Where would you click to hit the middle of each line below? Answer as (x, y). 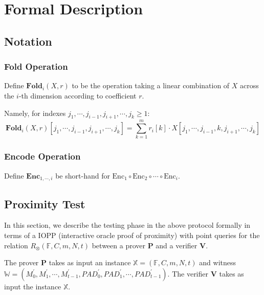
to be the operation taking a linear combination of (151, 85)
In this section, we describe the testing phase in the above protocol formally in (127, 225)
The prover (21, 262)
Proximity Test (45, 203)
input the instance (33, 286)
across (249, 85)
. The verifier (188, 273)
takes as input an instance (90, 262)
